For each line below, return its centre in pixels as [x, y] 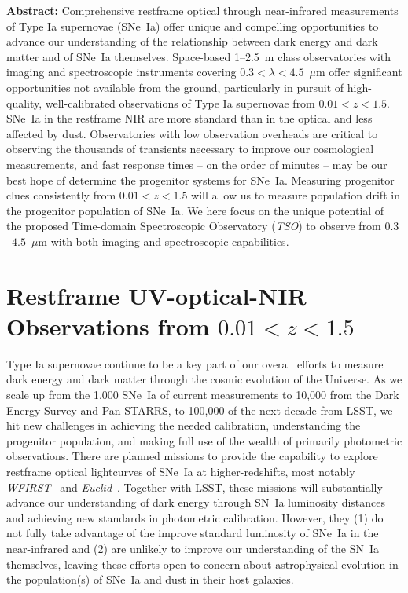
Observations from [108, 326]
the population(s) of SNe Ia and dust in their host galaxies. [150, 579]
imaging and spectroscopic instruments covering [121, 72]
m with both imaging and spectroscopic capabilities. [164, 241]
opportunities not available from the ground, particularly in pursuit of [175, 87]
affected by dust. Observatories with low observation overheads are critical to [192, 133]
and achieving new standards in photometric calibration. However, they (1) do [195, 517]
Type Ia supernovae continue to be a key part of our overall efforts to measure [195, 363]
